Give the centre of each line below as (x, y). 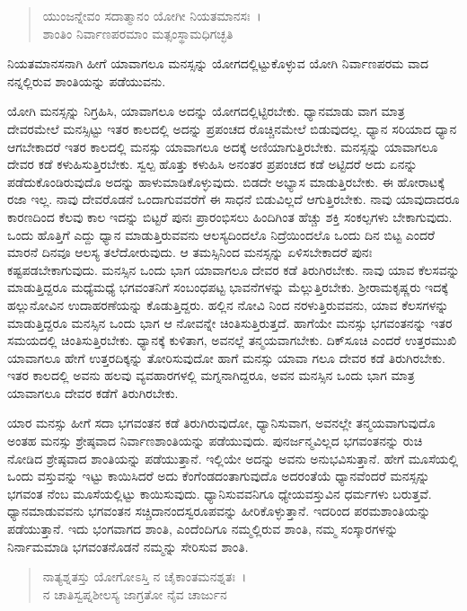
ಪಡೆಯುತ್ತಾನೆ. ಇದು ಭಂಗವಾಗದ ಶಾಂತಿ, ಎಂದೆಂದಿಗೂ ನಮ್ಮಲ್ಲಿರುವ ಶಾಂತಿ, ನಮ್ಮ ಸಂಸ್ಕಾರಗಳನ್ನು (203, 529)
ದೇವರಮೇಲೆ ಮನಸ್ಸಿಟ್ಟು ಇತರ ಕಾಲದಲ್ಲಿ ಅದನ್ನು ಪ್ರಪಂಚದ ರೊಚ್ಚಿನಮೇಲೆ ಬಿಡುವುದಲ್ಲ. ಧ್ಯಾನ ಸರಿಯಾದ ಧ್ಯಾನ (232, 128)
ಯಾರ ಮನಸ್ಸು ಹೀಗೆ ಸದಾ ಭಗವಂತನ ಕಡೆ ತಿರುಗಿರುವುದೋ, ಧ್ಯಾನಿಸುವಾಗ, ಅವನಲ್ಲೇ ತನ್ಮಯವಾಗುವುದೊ (221, 423)
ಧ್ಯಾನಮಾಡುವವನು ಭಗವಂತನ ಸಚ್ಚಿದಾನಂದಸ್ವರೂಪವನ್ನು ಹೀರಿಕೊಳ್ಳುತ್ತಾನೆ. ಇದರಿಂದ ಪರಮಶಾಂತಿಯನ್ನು (219, 511)
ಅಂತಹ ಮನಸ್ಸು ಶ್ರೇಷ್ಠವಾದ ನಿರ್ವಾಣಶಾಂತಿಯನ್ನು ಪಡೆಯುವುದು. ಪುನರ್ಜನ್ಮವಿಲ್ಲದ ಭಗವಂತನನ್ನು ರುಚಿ (215, 441)
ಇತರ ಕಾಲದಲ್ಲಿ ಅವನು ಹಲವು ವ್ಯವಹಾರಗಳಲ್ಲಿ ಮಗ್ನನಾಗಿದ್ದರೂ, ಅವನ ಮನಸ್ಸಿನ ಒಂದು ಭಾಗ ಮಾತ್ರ (211, 375)
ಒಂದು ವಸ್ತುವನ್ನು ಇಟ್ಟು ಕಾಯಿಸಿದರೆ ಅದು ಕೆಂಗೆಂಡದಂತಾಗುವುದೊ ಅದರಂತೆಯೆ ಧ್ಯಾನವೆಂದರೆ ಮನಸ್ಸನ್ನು (219, 476)
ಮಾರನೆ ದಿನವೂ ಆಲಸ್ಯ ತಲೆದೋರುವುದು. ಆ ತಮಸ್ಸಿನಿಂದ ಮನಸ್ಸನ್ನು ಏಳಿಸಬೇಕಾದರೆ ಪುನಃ (190, 252)
